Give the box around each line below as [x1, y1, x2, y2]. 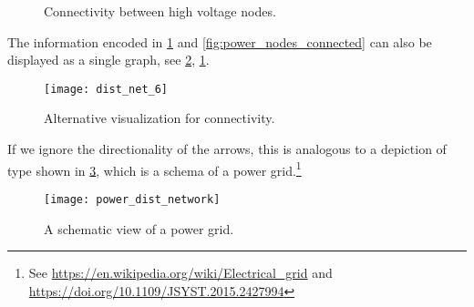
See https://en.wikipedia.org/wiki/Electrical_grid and [28, 263, 333, 282]
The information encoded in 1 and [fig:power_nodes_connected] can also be [7, 32, 432, 51]
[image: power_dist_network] [44, 192, 221, 206]
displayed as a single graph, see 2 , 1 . [7, 50, 210, 69]
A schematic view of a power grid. [44, 219, 234, 238]
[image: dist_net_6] [44, 82, 169, 96]
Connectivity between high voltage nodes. [44, 2, 276, 20]
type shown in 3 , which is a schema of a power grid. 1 [7, 158, 302, 179]
